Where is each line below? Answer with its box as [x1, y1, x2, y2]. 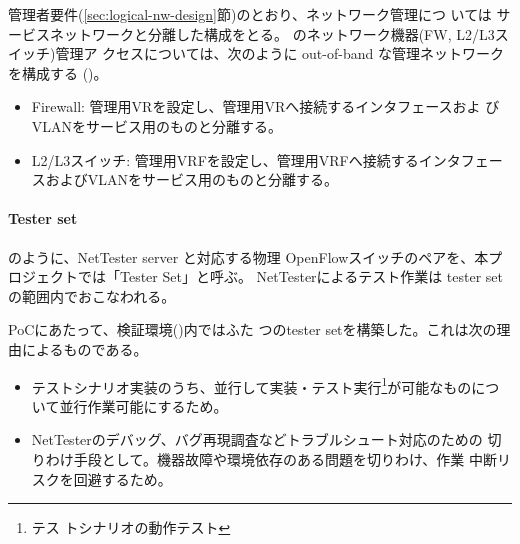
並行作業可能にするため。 [59, 395, 228, 416]
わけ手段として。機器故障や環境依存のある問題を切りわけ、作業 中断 [45, 448, 497, 469]
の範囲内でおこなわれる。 [8, 285, 176, 306]
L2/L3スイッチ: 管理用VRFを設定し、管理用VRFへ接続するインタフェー [31, 149, 503, 170]
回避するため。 [73, 468, 172, 489]
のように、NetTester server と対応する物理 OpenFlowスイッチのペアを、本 [8, 246, 489, 267]
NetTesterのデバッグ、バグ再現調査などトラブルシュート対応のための [31, 429, 483, 450]
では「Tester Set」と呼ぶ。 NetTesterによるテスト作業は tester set [77, 266, 503, 287]
